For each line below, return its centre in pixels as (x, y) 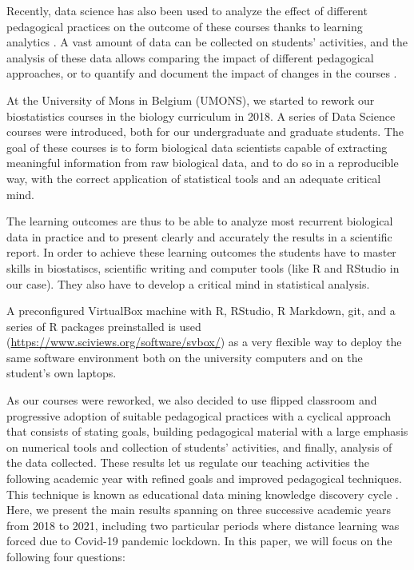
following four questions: (66, 556)
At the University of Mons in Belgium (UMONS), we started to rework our (191, 100)
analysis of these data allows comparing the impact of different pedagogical (190, 57)
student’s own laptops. (62, 373)
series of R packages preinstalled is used (104, 326)
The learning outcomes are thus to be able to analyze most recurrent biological (200, 221)
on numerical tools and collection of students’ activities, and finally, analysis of (199, 446)
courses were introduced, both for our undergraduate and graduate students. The (205, 132)
